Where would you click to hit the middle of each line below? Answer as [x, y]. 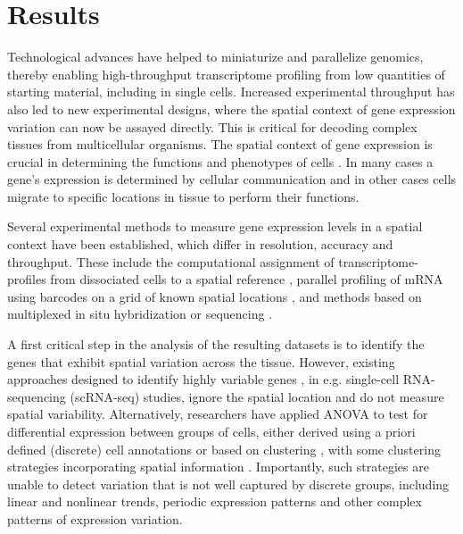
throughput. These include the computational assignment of [171, 261]
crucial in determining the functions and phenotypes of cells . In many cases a [220, 161]
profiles [27, 279]
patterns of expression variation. [95, 518]
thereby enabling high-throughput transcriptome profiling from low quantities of [226, 74]
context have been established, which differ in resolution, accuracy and [200, 244]
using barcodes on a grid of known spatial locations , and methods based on [215, 296]
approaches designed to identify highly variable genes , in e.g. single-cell [203, 379]
